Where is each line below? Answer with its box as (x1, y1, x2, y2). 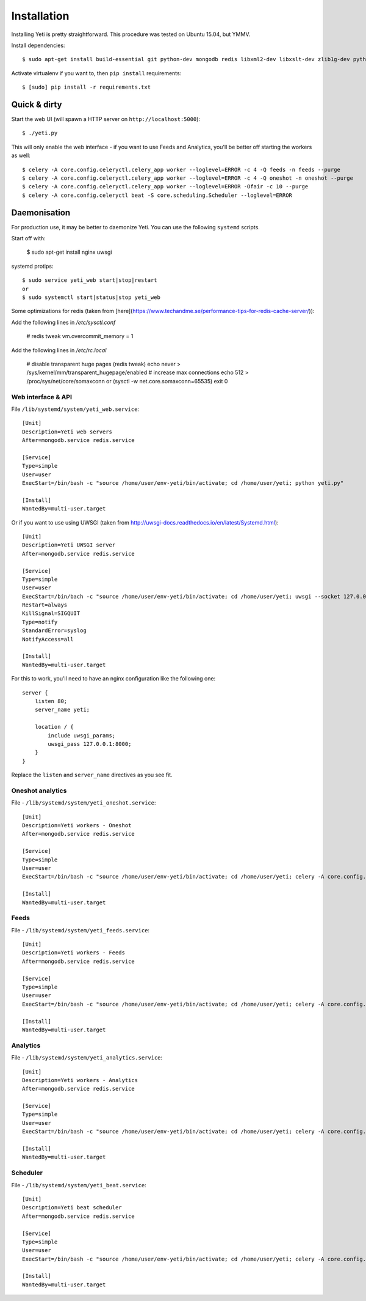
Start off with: (11, 235, 46, 242)
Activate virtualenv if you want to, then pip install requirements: (11, 69, 182, 76)
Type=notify (22, 618, 58, 625)
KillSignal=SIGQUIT (22, 610, 81, 617)
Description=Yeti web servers (22, 428, 113, 435)
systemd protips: (11, 262, 54, 270)
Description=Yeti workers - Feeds (22, 949, 125, 956)
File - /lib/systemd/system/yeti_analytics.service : (11, 1054, 163, 1061)
